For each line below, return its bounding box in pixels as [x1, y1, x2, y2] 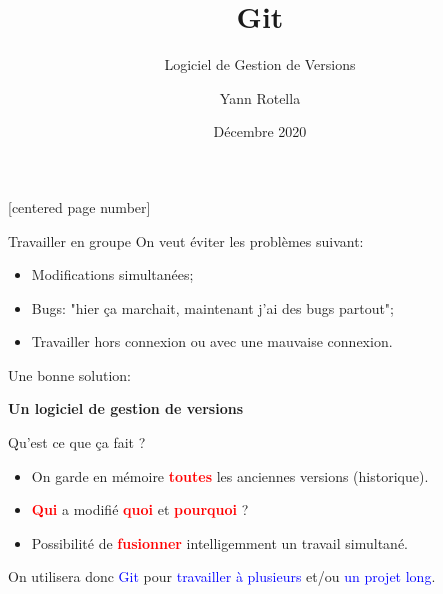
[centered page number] [8, 196, 151, 217]
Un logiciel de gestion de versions [8, 398, 244, 419]
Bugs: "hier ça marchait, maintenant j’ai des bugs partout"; [31, 297, 394, 318]
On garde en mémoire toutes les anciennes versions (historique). [31, 465, 429, 486]
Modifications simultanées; [31, 264, 194, 285]
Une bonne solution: [8, 364, 131, 385]
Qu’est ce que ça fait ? [8, 432, 146, 453]
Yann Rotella [219, 87, 301, 108]
